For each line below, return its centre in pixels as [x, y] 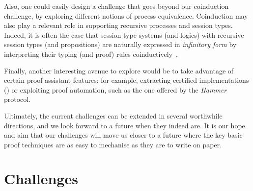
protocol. [17, 99]
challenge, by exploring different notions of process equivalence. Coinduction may [126, 15]
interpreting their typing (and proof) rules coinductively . [91, 54]
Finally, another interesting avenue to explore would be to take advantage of [119, 70]
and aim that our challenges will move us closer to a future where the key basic [123, 135]
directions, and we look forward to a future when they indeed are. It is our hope [125, 125]
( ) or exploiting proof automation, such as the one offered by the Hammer [115, 89]
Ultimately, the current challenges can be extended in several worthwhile [113, 115]
